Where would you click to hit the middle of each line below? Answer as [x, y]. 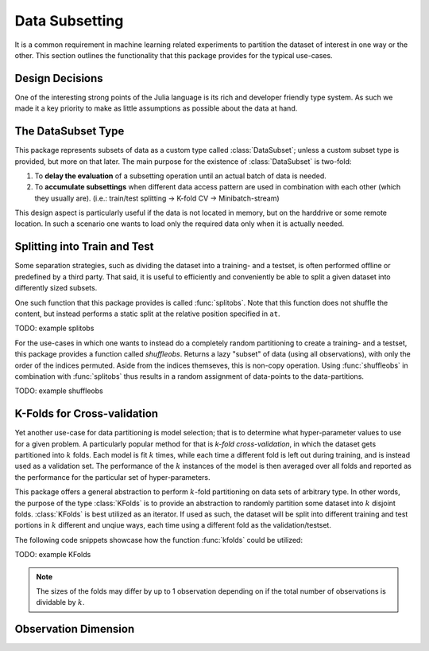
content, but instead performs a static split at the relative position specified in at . [147, 314]
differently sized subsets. [56, 288]
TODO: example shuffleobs [59, 391]
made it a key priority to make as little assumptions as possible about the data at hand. [156, 108]
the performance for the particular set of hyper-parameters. [112, 477]
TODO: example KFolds [53, 555]
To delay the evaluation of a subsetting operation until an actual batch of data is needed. [181, 176]
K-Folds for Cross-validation [87, 414]
